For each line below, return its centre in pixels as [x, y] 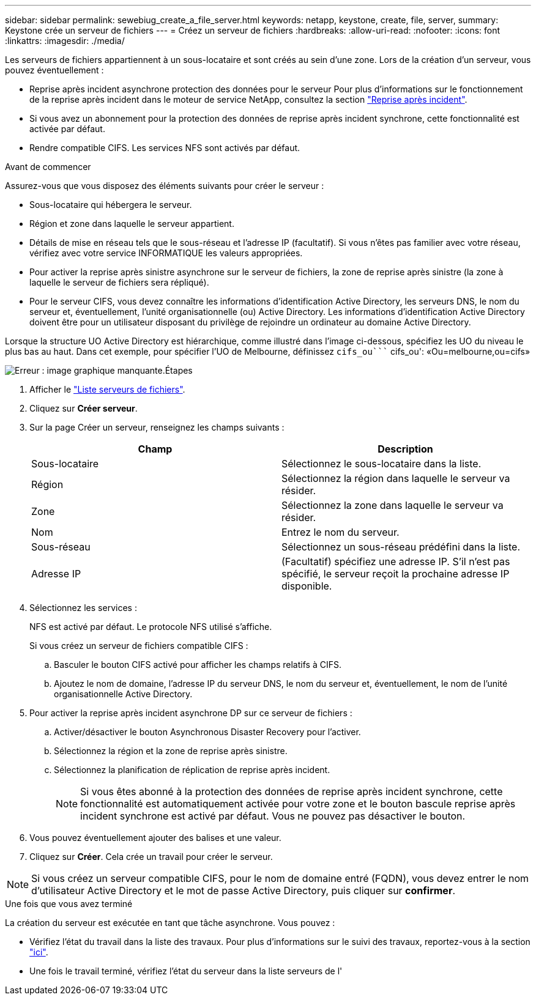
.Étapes [177, 370]
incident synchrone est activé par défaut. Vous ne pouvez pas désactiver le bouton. [273, 816]
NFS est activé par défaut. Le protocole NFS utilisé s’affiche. [151, 627]
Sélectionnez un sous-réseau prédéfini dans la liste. [401, 547]
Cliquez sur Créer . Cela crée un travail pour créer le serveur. [151, 857]
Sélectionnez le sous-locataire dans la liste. [382, 464]
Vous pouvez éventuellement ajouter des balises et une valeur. [155, 838]
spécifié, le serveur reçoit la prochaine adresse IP [396, 574]
